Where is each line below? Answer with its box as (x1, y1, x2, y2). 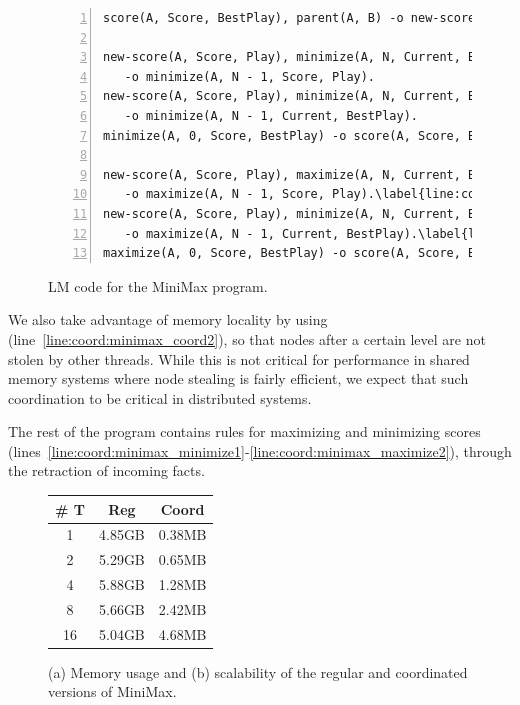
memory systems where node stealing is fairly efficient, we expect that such (8, 368, 469, 389)
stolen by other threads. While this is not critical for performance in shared (8, 348, 470, 369)
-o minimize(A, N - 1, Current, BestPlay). (124, 108, 418, 123)
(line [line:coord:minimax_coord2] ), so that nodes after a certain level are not (8, 328, 486, 349)
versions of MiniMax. (48, 681, 177, 702)
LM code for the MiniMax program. (48, 275, 268, 296)
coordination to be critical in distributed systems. (8, 387, 312, 408)
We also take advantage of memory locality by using (8, 309, 328, 330)
